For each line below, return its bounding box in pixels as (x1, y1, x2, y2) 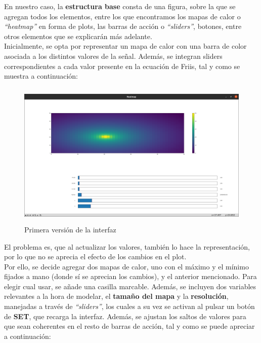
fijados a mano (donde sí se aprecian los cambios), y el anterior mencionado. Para (4, 271, 257, 282)
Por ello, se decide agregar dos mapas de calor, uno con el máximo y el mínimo (4, 261, 249, 271)
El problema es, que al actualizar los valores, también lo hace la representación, (4, 241, 250, 252)
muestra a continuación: (4, 71, 78, 81)
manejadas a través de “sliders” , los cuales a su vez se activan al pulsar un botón (4, 301, 255, 312)
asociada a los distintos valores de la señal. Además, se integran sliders (4, 50, 223, 61)
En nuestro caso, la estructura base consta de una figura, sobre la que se (4, 1, 236, 11)
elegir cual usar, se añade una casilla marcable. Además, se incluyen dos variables (4, 281, 256, 291)
